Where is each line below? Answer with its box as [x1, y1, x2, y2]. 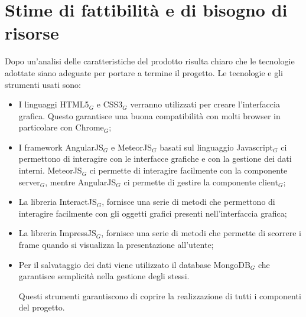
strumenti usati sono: [5, 78, 81, 90]
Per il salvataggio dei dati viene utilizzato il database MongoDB [18, 258, 250, 270]
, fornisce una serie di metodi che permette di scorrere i [101, 227, 301, 239]
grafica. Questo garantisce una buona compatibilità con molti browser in [18, 109, 281, 122]
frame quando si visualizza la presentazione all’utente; [18, 238, 214, 251]
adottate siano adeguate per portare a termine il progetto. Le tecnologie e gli [5, 66, 284, 79]
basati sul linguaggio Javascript [159, 140, 274, 153]
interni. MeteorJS [18, 164, 82, 177]
